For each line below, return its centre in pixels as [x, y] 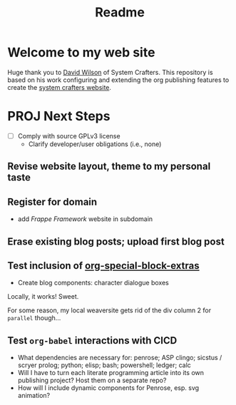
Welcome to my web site [81, 52]
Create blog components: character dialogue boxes [93, 283]
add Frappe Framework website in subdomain [85, 219]
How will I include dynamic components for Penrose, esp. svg [108, 388]
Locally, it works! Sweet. [43, 297]
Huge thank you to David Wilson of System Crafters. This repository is [110, 72]
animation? [34, 396]
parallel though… [34, 318]
